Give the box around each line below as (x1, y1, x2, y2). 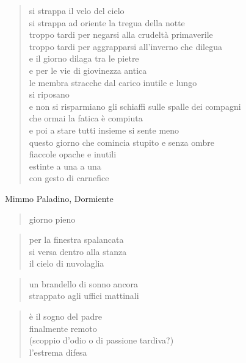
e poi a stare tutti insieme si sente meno (29, 123, 179, 136)
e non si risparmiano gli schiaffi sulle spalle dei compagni (29, 99, 241, 112)
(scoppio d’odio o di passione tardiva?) (29, 334, 174, 347)
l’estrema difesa (29, 345, 87, 358)
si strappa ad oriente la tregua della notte (29, 16, 185, 29)
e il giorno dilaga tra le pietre (29, 52, 139, 65)
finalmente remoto (29, 322, 97, 334)
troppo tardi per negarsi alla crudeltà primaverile (29, 28, 213, 41)
